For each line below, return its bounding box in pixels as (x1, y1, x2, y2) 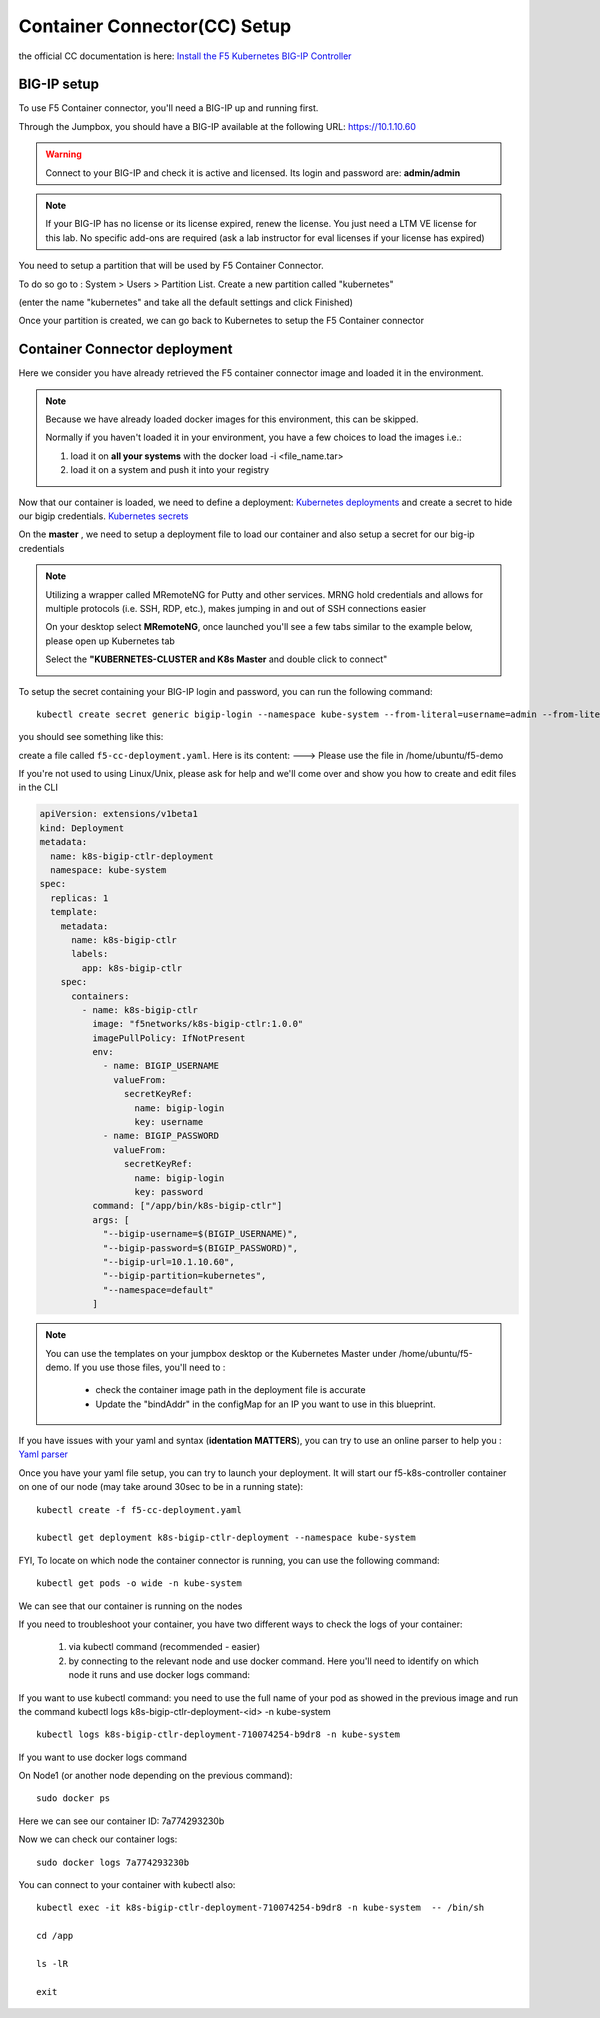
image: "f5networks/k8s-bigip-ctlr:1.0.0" (91, 1018, 304, 1030)
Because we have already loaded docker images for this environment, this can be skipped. (45, 413, 419, 425)
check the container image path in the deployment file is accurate (95, 1384, 366, 1396)
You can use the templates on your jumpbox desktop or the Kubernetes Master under (45, 1347, 397, 1359)
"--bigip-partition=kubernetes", (102, 1270, 267, 1282)
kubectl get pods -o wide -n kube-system (36, 1578, 242, 1589)
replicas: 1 (50, 892, 109, 904)
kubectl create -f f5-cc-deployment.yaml (36, 1504, 242, 1515)
